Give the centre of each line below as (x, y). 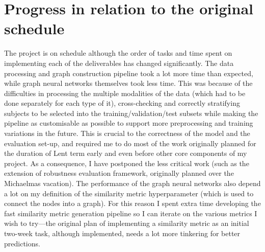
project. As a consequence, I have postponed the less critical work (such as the (127, 163)
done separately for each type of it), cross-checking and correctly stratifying (122, 103)
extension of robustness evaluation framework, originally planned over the (119, 173)
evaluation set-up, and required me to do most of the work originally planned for (130, 143)
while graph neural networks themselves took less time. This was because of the (128, 83)
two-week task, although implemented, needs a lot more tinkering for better (122, 233)
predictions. (22, 243)
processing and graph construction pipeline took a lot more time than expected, (129, 73)
